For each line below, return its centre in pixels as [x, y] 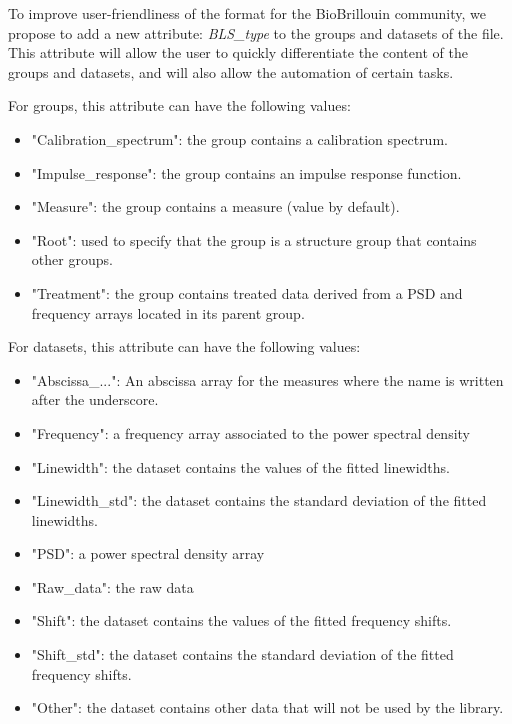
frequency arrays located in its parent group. [168, 312]
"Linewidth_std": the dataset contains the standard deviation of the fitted [259, 500]
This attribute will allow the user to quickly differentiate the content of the [238, 52]
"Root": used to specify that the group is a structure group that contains [254, 239]
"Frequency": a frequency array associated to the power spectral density [250, 432]
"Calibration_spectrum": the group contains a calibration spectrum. [239, 138]
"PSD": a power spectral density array [148, 553]
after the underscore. [95, 399]
